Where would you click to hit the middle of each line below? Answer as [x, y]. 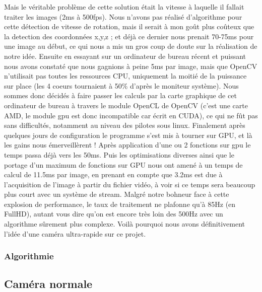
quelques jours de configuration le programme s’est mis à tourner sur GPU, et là [128, 135]
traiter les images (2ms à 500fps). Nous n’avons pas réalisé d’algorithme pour [123, 16]
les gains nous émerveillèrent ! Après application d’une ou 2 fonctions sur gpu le [127, 145]
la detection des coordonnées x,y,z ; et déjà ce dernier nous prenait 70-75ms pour [129, 36]
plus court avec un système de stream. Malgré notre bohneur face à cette [117, 194]
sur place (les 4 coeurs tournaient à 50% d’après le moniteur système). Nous [121, 85]
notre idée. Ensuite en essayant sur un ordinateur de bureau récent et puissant [125, 56]
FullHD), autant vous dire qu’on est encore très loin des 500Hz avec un [114, 214]
